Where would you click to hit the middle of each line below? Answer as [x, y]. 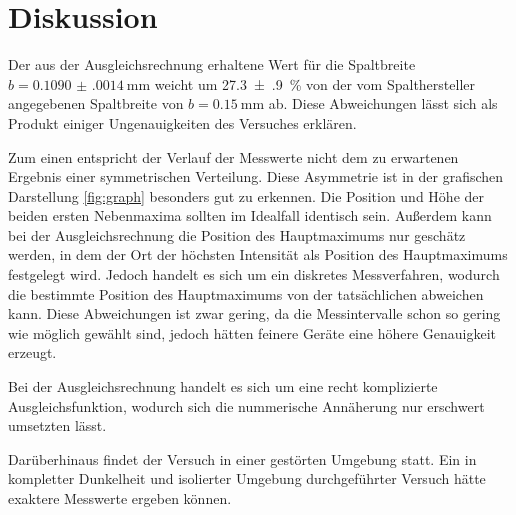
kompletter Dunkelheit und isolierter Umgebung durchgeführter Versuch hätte [247, 478]
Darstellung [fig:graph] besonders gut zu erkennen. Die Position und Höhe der [246, 195]
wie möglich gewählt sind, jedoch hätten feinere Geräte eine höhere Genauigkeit [252, 332]
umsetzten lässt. [57, 425]
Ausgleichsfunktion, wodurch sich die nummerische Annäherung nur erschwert [246, 405]
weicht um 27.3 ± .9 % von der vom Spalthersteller [314, 83]
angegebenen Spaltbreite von [96, 103]
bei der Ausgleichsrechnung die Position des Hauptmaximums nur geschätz [237, 234]
